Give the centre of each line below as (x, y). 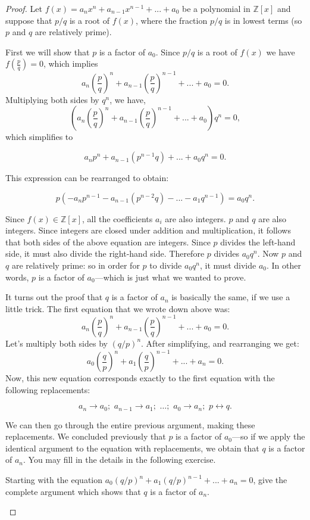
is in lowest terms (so (263, 20)
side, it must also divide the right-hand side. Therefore (105, 253)
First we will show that (48, 52)
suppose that (29, 20)
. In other (284, 265)
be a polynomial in (216, 8)
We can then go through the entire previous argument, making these (130, 424)
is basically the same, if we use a (231, 297)
